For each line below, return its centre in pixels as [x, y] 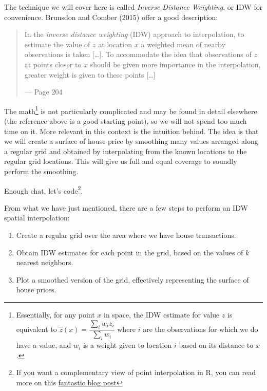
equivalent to [36, 329]
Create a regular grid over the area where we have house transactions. [126, 235]
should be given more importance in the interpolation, [175, 64]
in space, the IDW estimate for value [162, 314]
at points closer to [53, 64]
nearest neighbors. [45, 262]
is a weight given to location [127, 345]
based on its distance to [216, 345]
